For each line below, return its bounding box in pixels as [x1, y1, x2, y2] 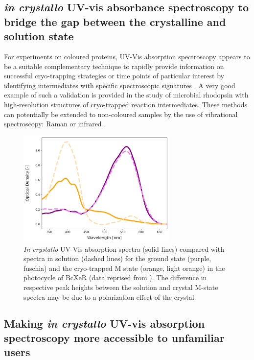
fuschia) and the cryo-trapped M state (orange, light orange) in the [23, 263, 225, 273]
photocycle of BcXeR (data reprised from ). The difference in [23, 272, 207, 283]
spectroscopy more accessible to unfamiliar [4, 330, 225, 345]
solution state [4, 28, 74, 44]
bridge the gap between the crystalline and [4, 14, 226, 29]
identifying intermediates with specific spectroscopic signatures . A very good [4, 80, 235, 90]
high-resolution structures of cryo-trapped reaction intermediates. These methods [4, 99, 247, 109]
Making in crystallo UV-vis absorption [4, 315, 205, 331]
